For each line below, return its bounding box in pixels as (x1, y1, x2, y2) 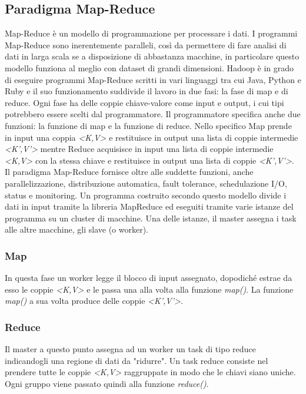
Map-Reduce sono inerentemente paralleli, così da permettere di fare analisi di (5, 38, 287, 51)
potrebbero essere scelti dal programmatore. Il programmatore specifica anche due (5, 108, 301, 120)
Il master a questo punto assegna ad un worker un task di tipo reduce (5, 343, 256, 355)
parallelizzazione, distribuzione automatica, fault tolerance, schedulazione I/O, (5, 177, 287, 189)
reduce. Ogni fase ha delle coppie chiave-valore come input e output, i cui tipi (5, 96, 284, 108)
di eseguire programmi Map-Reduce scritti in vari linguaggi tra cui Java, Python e (5, 73, 301, 85)
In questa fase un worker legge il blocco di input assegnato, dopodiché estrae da (5, 272, 292, 284)
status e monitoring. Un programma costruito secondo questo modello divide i (5, 188, 287, 201)
